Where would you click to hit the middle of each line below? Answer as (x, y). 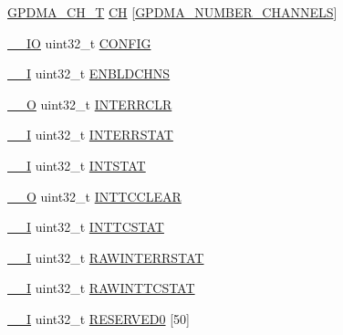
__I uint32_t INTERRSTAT (90, 135)
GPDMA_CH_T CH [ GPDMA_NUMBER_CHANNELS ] (172, 12)
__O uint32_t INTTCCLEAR (94, 196)
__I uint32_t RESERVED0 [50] (99, 318)
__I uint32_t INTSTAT (77, 165)
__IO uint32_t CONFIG (79, 42)
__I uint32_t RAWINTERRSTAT (106, 257)
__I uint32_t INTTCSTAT (86, 227)
